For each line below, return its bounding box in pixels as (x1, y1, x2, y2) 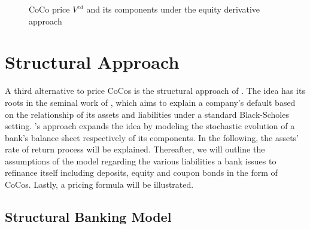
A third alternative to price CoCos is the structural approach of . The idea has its (5, 84, 305, 97)
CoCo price (29, 3, 70, 15)
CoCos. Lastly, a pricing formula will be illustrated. (5, 178, 194, 191)
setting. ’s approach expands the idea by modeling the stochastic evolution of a (5, 120, 295, 132)
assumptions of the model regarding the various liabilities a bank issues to (5, 154, 276, 167)
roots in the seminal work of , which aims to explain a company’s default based (5, 96, 296, 108)
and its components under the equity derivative (86, 3, 260, 15)
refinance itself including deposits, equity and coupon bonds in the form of (5, 166, 278, 179)
